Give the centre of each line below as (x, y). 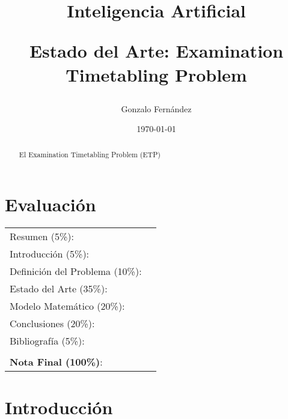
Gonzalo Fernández (156, 108)
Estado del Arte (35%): (59, 289)
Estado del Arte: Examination (156, 51)
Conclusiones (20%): (52, 324)
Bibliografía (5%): (47, 341)
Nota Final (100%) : (56, 362)
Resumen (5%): (42, 237)
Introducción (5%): (50, 254)
